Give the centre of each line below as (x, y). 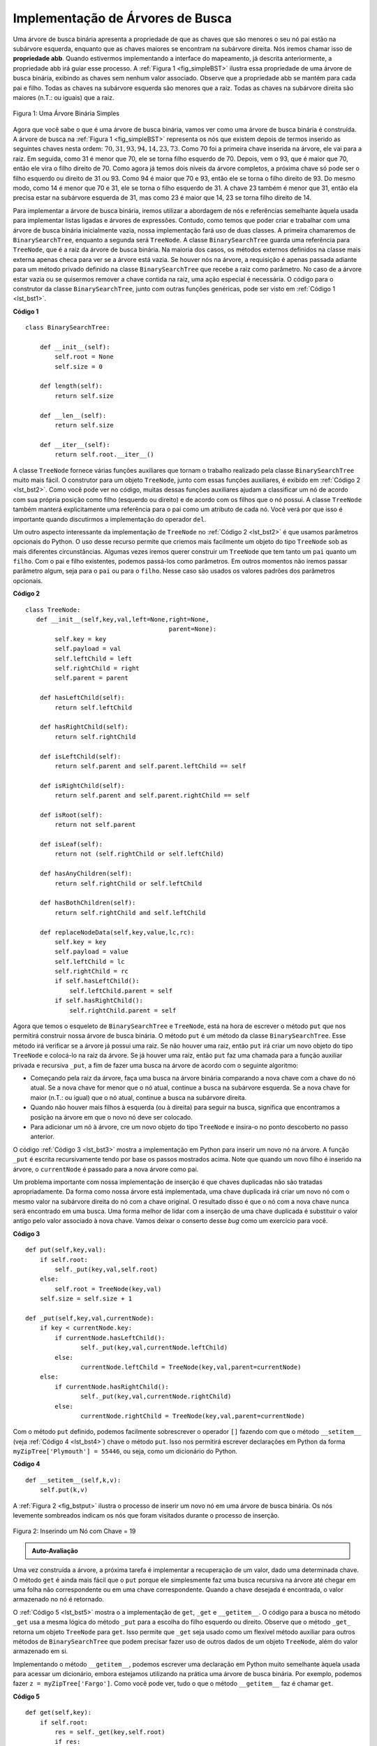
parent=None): (193, 629)
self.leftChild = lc (90, 961)
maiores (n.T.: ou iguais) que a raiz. (64, 97)
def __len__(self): (73, 415)
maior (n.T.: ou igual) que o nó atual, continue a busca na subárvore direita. (139, 1097)
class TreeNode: (53, 610)
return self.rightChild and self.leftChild (130, 912)
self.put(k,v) (64, 1490)
